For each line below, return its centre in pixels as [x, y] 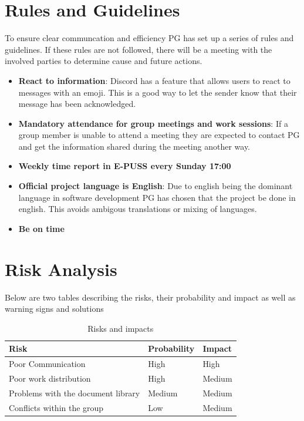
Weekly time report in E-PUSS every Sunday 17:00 [125, 166]
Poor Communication [47, 364]
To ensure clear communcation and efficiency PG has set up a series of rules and [149, 38]
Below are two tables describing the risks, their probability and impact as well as [150, 297]
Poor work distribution [50, 378]
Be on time [41, 228]
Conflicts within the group [56, 407]
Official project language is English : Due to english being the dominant [156, 186]
